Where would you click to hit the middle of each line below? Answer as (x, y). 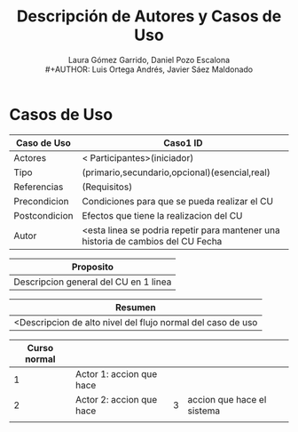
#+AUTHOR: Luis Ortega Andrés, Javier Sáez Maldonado (149, 69)
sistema (204, 411)
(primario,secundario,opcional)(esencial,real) (176, 172)
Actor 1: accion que (116, 373)
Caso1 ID (183, 142)
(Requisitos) (107, 187)
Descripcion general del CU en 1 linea (93, 282)
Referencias (39, 187)
